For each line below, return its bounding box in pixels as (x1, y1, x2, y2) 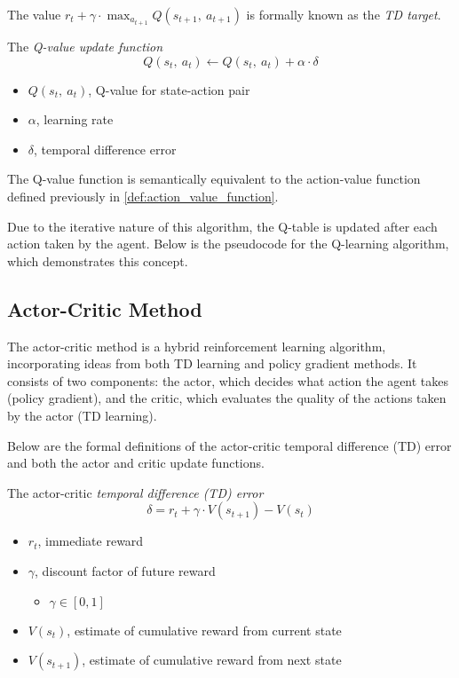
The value (7, 5, 61, 23)
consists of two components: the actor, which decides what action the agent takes (7, 371, 449, 390)
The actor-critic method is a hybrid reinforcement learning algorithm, (7, 336, 386, 355)
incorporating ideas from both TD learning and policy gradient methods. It (7, 354, 417, 373)
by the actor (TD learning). (7, 406, 157, 425)
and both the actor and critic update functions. (7, 453, 265, 472)
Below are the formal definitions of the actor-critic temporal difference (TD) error (7, 436, 452, 454)
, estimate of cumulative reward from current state (67, 620, 342, 639)
